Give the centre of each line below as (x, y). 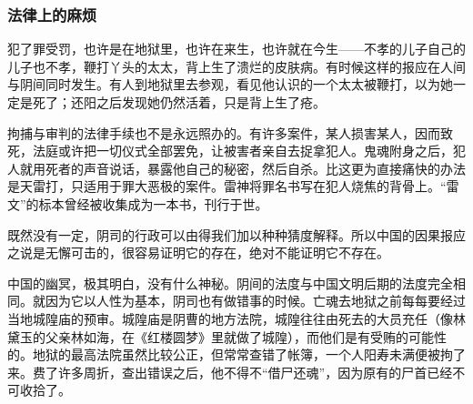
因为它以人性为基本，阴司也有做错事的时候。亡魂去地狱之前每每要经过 (255, 301)
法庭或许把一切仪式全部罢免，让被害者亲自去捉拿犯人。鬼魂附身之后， (242, 151)
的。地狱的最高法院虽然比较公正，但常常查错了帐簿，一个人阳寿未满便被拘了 (236, 354)
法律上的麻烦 (52, 14)
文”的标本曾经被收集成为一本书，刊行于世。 (138, 203)
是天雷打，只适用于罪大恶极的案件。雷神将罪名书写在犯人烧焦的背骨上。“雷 (233, 186)
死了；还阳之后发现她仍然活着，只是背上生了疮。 (179, 102)
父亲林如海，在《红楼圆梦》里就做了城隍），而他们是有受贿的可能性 (246, 336)
